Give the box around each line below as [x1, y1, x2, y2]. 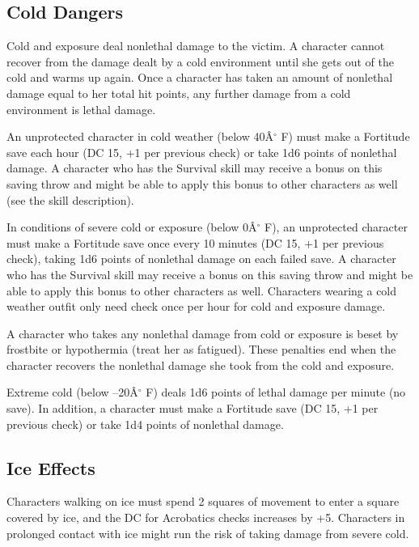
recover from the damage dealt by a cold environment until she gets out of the [6, 53, 394, 70]
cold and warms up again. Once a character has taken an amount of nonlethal [6, 69, 393, 86]
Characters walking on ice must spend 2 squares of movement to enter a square [6, 493, 400, 510]
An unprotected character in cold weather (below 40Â [6, 128, 273, 145]
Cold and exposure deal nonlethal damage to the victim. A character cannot [6, 37, 385, 54]
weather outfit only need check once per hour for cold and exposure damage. [6, 298, 386, 315]
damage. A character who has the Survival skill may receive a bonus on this [6, 159, 383, 176]
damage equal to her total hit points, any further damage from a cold [6, 84, 351, 101]
